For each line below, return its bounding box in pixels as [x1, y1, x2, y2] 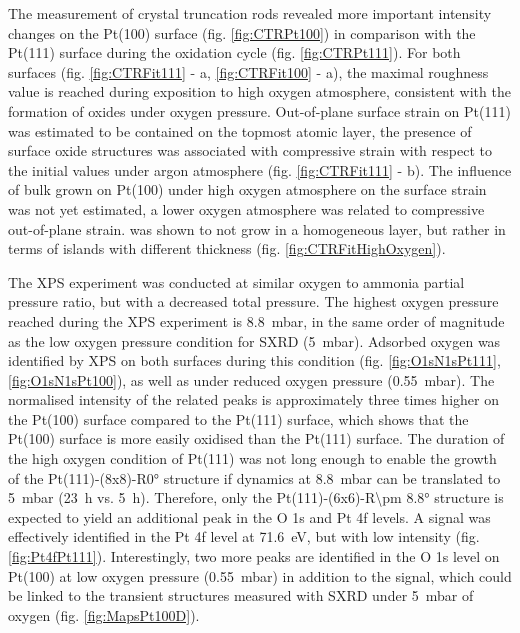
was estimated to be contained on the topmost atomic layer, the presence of [8, 120, 472, 141]
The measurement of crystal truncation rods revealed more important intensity [8, 3, 492, 23]
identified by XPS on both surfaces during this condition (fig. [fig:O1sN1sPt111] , [8, 350, 501, 371]
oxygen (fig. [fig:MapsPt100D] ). [8, 604, 200, 625]
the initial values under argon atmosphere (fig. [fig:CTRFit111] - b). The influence [8, 159, 512, 180]
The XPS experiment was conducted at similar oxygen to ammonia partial [8, 271, 465, 292]
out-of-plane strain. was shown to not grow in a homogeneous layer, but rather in [8, 218, 506, 239]
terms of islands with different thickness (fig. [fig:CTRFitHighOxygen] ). [8, 238, 446, 259]
